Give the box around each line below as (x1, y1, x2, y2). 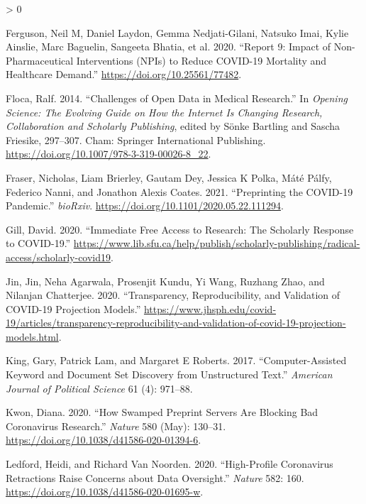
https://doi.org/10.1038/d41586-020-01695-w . (6, 484, 204, 499)
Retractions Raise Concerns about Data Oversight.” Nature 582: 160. (6, 470, 304, 485)
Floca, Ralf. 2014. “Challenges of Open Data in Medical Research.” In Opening (6, 90, 348, 105)
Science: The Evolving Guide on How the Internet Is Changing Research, (6, 104, 323, 119)
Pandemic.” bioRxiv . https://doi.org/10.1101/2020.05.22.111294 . (6, 198, 284, 213)
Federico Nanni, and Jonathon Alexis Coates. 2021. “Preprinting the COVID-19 (6, 184, 353, 199)
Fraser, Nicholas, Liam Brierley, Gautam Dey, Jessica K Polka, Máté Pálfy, (6, 170, 332, 185)
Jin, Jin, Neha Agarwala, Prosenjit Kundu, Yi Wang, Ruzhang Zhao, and (6, 273, 325, 288)
